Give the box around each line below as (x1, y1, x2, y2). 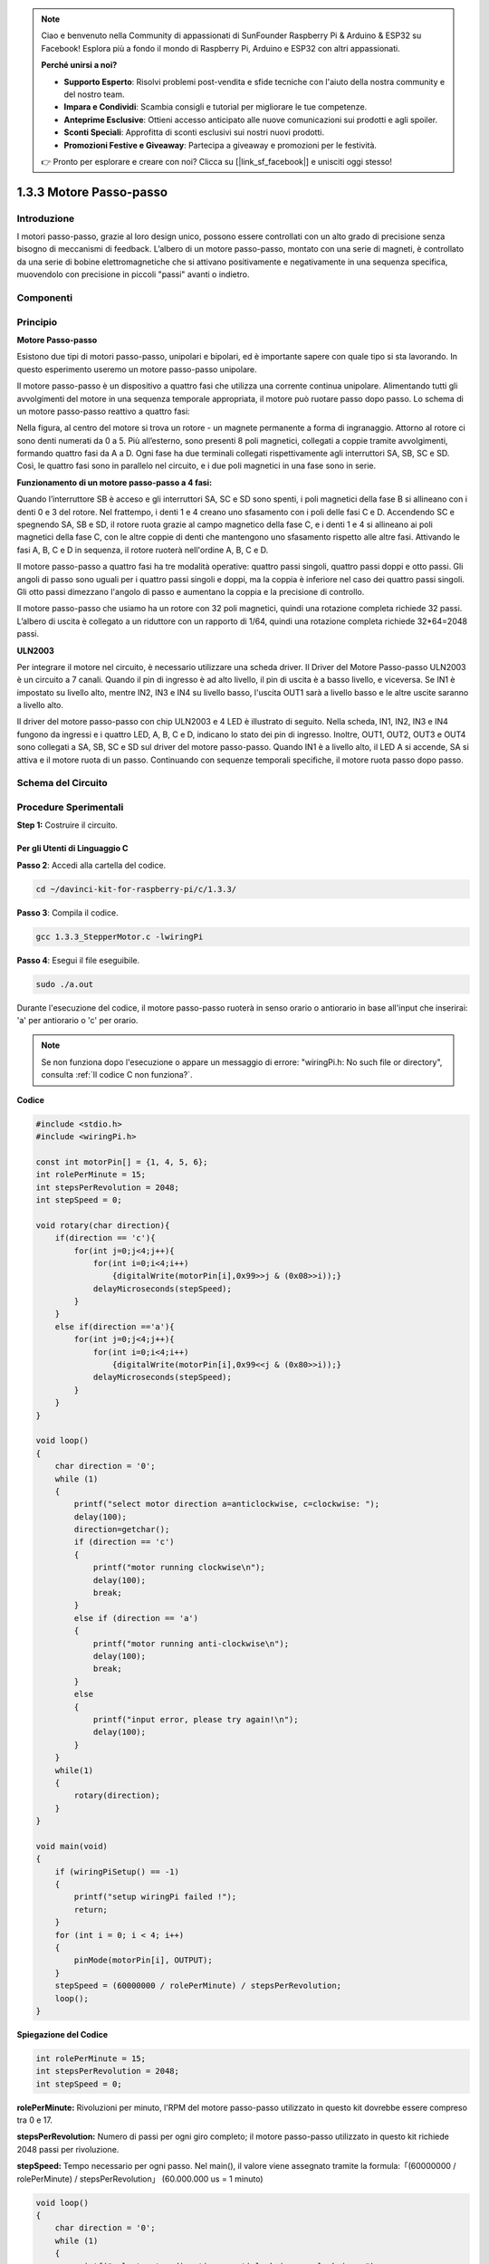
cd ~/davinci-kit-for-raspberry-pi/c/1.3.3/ (35, 884, 237, 894)
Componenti (16, 292, 72, 303)
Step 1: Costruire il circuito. (16, 820, 118, 830)
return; (73, 1904, 109, 1914)
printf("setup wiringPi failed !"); (73, 1892, 237, 1902)
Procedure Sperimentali (16, 801, 124, 813)
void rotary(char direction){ (35, 1220, 170, 1231)
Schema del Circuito (16, 777, 108, 790)
